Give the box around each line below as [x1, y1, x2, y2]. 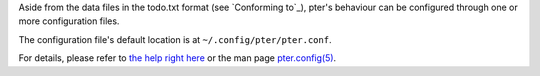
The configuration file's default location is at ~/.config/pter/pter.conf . [18, 33, 332, 45]
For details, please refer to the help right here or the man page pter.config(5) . [18, 52, 337, 64]
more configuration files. [18, 15, 120, 27]
